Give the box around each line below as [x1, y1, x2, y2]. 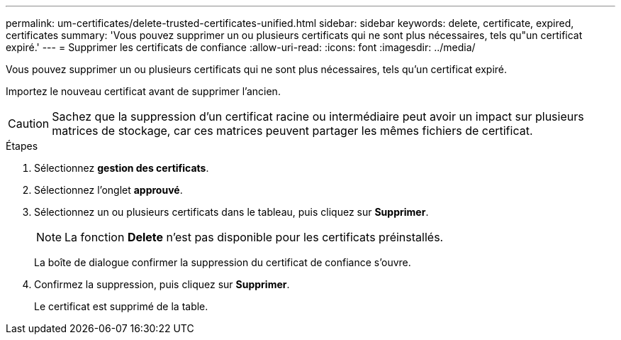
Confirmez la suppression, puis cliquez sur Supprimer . [34, 278, 290, 290]
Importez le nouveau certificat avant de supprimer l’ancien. [6, 85, 281, 97]
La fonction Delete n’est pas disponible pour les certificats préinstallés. [65, 230, 444, 244]
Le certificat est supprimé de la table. [34, 300, 208, 312]
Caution [8, 116, 50, 131]
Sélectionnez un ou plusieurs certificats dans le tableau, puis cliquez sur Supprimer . [34, 206, 429, 218]
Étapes [6, 140, 38, 152]
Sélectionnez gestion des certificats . [34, 162, 209, 174]
